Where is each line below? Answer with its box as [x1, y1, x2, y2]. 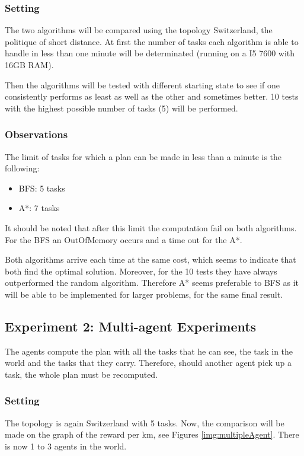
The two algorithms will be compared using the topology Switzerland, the [5, 24, 273, 36]
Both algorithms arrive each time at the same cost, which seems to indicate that [5, 253, 296, 266]
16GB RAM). [5, 59, 54, 71]
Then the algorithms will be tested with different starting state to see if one [5, 78, 280, 91]
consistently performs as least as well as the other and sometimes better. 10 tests [5, 90, 299, 103]
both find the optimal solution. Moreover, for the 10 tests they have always [5, 264, 277, 277]
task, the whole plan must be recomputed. [5, 368, 158, 380]
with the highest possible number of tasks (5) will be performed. [5, 101, 238, 114]
